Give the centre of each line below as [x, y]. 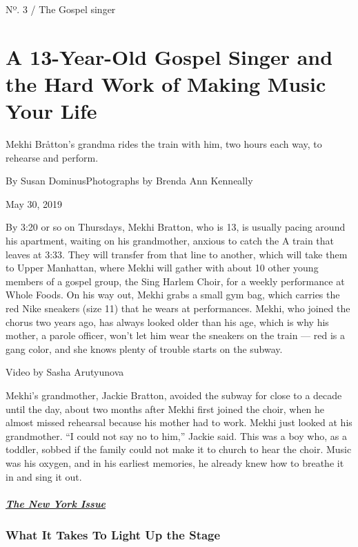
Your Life [51, 111]
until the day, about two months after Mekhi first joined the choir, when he [165, 409]
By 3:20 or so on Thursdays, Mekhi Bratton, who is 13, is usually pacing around [176, 227]
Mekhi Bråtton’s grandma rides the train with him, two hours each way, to [164, 144]
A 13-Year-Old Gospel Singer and [169, 56]
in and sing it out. [44, 476]
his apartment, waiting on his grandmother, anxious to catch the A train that [170, 241]
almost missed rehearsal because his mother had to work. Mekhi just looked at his [179, 422]
